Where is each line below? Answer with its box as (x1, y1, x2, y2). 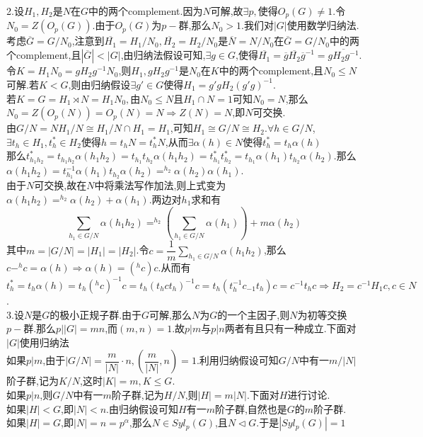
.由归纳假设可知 (106, 401, 178, 416)
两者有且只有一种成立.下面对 (224, 321, 357, 336)
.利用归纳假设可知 (196, 353, 279, 368)
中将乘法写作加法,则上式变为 (94, 178, 226, 193)
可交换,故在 (34, 178, 87, 193)
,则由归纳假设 (68, 76, 131, 91)
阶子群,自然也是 (214, 401, 287, 416)
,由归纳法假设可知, (120, 47, 206, 62)
